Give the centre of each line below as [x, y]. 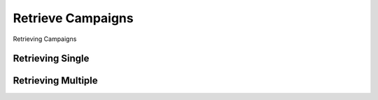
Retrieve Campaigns [73, 18]
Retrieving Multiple [55, 81]
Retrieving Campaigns [45, 39]
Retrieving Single [51, 59]
